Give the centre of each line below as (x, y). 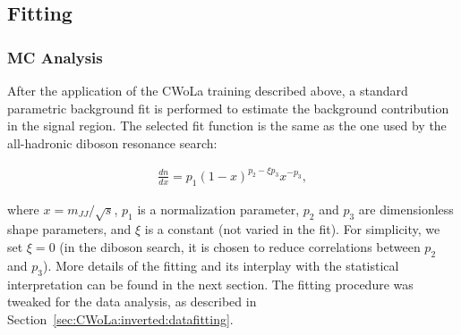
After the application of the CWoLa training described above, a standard (208, 90)
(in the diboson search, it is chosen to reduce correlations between (240, 247)
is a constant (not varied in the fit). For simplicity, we (292, 229)
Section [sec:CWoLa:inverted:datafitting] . (120, 318)
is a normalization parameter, (218, 209)
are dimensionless (406, 209)
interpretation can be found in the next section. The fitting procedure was (210, 284)
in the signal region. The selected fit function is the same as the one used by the (227, 126)
